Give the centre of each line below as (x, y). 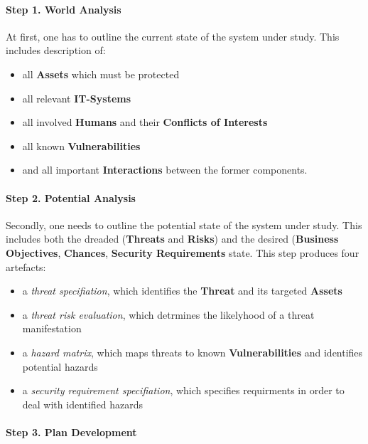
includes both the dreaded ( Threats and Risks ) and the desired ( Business (172, 239)
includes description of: (56, 50)
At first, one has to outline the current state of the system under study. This (173, 36)
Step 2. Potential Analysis (71, 197)
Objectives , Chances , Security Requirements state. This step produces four (183, 252)
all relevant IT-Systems (77, 98)
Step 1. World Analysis (64, 9)
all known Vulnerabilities (81, 146)
